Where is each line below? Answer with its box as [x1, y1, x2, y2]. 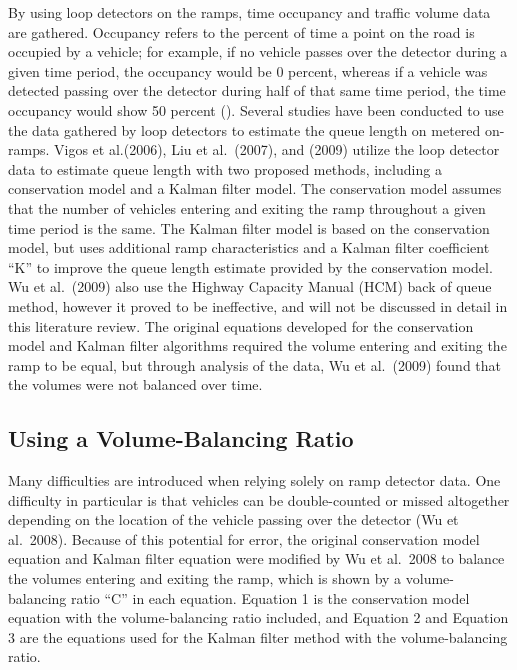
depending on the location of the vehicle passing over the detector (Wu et [8, 509, 459, 530]
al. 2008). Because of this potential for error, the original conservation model [8, 528, 480, 549]
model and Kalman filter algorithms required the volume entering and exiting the [8, 335, 507, 356]
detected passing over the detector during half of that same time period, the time [8, 80, 506, 101]
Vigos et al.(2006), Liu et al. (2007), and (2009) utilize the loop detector [54, 139, 500, 160]
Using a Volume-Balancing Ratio [8, 423, 354, 454]
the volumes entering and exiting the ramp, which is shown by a [8, 568, 402, 589]
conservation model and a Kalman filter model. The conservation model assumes [8, 178, 502, 199]
